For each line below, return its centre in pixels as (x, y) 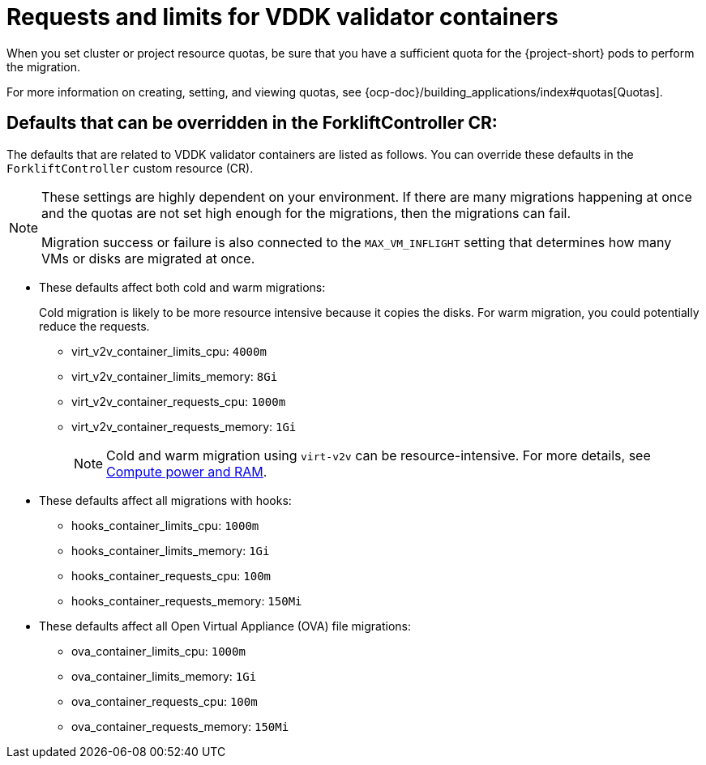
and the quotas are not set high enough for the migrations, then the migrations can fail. (306, 213)
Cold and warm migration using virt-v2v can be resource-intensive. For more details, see (379, 455)
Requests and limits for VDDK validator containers (282, 17)
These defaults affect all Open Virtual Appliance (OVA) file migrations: (225, 626)
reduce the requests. (94, 326)
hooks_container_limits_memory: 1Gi (171, 550)
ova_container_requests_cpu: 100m (165, 701)
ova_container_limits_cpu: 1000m (158, 651)
